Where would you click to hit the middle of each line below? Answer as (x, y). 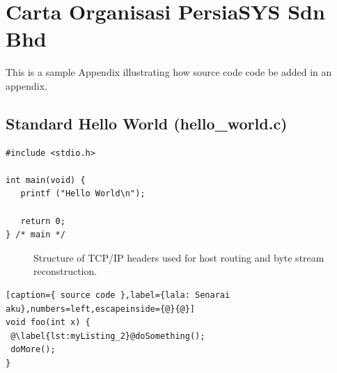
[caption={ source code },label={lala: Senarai (118, 295)
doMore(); (33, 350)
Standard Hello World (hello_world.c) (147, 123)
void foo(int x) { (48, 323)
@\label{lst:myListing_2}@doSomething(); (108, 336)
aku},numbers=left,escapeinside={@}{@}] (101, 309)
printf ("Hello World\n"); (83, 194)
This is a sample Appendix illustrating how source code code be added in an (169, 72)
